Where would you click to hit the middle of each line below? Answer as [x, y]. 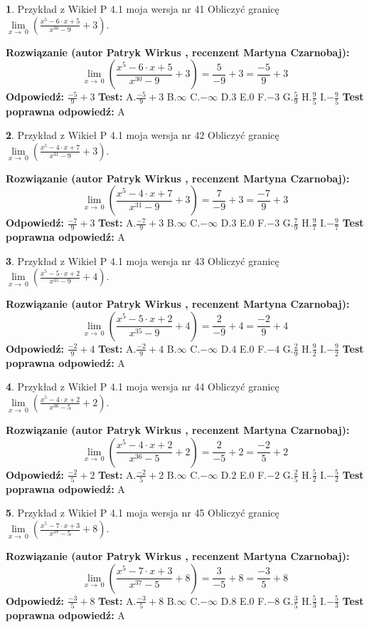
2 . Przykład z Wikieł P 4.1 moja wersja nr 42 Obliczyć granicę [143, 135]
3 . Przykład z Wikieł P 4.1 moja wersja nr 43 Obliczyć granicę [143, 260]
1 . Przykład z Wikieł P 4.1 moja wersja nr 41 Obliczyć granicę [143, 9]
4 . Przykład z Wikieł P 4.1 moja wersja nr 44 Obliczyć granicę [143, 387]
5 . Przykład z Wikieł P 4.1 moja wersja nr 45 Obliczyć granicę [143, 513]
